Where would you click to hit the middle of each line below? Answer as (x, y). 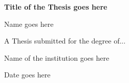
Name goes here (29, 24)
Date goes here (27, 75)
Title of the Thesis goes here (56, 7)
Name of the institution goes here (57, 57)
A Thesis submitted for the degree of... (65, 41)
